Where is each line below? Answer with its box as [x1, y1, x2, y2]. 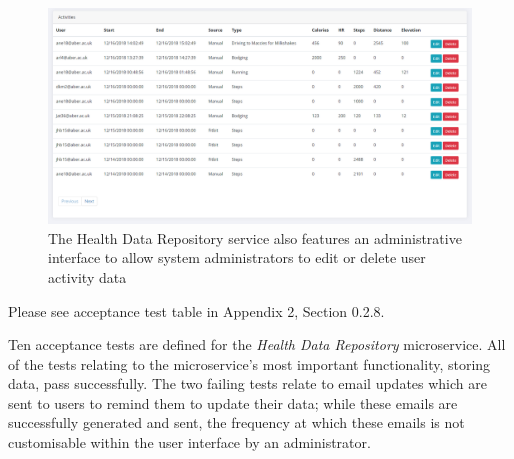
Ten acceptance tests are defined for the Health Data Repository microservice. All [8, 334, 506, 355]
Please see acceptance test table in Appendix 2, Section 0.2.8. [8, 300, 385, 321]
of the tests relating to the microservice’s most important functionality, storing [8, 353, 491, 374]
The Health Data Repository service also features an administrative [48, 227, 462, 248]
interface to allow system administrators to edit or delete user [48, 247, 426, 268]
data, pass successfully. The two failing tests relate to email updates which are [8, 373, 487, 394]
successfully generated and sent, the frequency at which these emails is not [8, 412, 465, 433]
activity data [48, 266, 127, 287]
